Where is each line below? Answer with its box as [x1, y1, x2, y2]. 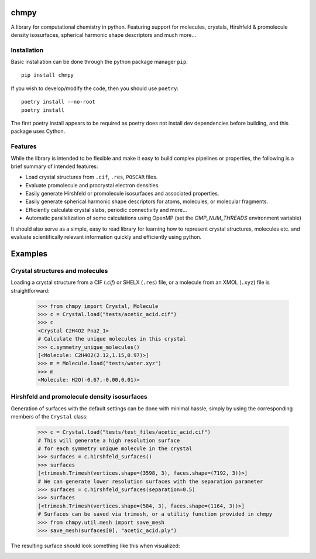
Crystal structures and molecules [11, 266, 108, 275]
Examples [11, 249, 48, 259]
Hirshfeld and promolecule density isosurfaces [11, 393, 147, 401]
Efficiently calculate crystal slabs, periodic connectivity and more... [25, 206, 187, 213]
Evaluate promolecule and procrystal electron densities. [25, 181, 160, 188]
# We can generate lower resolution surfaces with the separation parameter [37, 478, 263, 485]
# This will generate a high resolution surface [37, 437, 180, 444]
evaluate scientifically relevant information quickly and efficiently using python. [11, 234, 202, 241]
